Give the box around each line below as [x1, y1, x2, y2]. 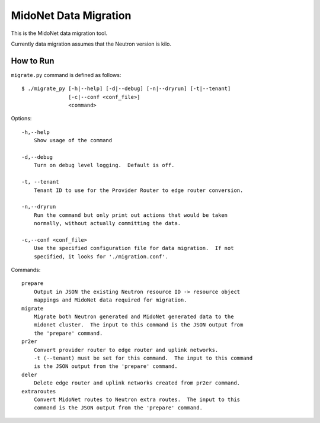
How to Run [11, 56, 55, 66]
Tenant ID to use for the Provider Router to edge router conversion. [33, 187, 244, 194]
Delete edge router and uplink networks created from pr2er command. [33, 380, 241, 386]
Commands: [11, 267, 41, 274]
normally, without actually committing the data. [33, 220, 181, 227]
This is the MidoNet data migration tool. [11, 30, 108, 37]
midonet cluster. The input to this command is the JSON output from [33, 322, 244, 328]
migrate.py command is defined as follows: [11, 71, 121, 78]
